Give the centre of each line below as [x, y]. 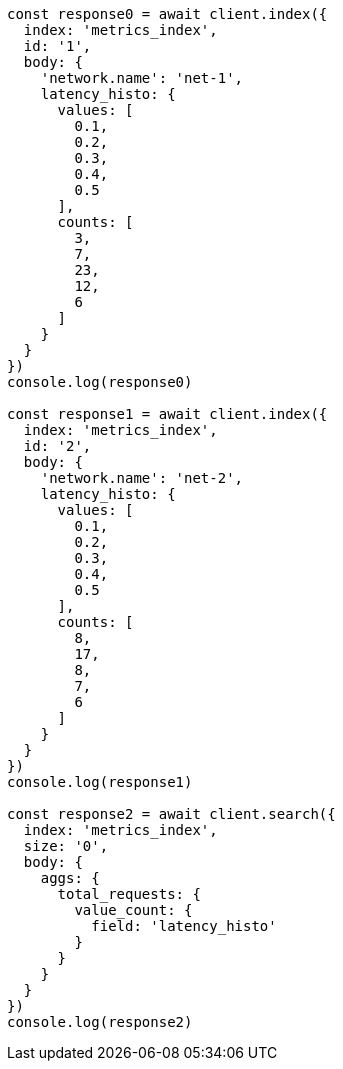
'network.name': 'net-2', [142, 478]
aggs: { [70, 878]
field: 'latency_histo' [184, 926]
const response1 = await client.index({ [167, 414]
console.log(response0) [100, 382]
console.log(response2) [100, 1022]
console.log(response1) [100, 782]
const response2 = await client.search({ [171, 814]
